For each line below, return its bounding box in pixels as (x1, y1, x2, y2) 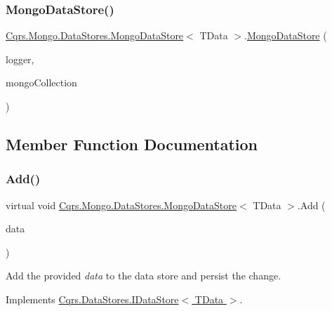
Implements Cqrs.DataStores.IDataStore (6, 291, 179, 306)
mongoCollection (6, 75, 77, 90)
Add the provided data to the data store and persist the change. (6, 268, 281, 283)
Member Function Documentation (6, 133, 258, 154)
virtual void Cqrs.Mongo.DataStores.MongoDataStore (6, 197, 237, 212)
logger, (6, 51, 34, 66)
